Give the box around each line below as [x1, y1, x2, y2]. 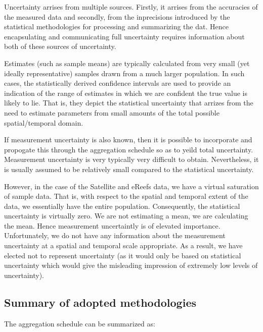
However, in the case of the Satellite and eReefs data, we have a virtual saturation [4, 181, 259, 191]
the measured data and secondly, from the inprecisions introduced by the [4, 11, 230, 22]
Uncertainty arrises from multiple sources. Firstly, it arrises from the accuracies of [4, 2, 258, 12]
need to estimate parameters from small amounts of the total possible [4, 107, 220, 118]
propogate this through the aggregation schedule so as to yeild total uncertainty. [4, 144, 253, 154]
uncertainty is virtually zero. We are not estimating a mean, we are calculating [4, 210, 248, 221]
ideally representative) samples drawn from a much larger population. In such [4, 68, 245, 78]
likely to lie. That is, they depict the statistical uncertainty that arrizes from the [4, 97, 253, 108]
